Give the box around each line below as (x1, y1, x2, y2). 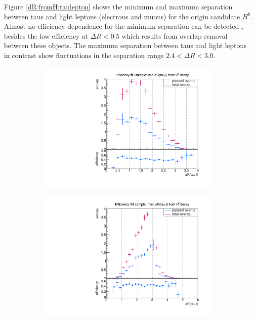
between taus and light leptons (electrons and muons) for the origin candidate (4, 11, 240, 21)
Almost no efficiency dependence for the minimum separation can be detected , (4, 21, 243, 31)
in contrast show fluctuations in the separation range (4, 50, 164, 60)
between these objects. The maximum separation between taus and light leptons (4, 40, 247, 51)
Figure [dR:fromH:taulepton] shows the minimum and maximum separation (4, 1, 233, 11)
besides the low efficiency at (4, 30, 88, 41)
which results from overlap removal (122, 30, 228, 41)
